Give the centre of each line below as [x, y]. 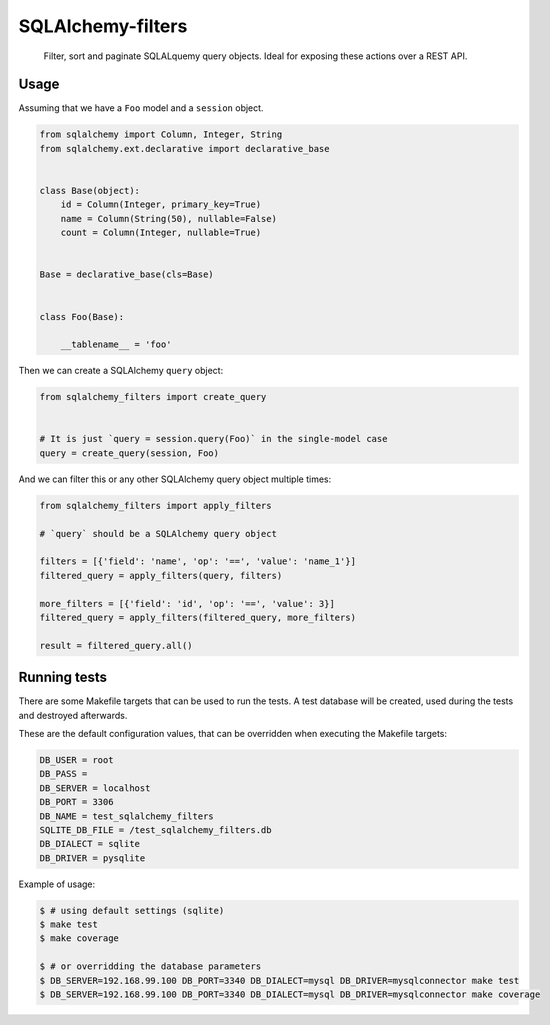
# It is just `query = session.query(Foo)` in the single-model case [213, 439]
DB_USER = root [76, 759]
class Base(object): [89, 190]
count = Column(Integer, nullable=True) [161, 233]
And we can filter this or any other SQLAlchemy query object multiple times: [175, 479]
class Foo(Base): [82, 316]
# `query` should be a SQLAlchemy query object [158, 533]
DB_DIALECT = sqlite [89, 844]
